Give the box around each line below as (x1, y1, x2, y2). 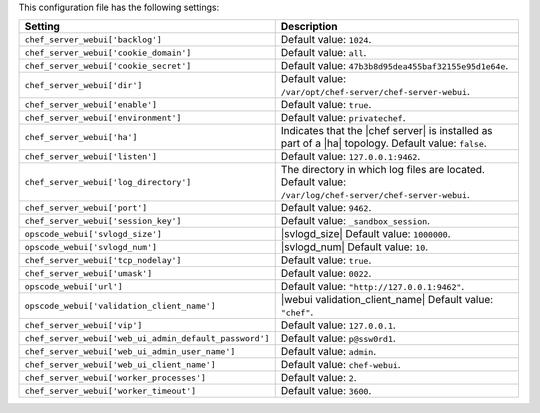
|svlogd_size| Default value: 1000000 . (280, 227, 451, 241)
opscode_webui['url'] (24, 281, 124, 292)
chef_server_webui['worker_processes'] (24, 372, 207, 383)
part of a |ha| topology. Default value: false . (280, 136, 487, 150)
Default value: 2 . (280, 371, 357, 385)
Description (280, 20, 338, 34)
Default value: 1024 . (280, 33, 372, 47)
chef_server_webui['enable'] (24, 99, 158, 110)
